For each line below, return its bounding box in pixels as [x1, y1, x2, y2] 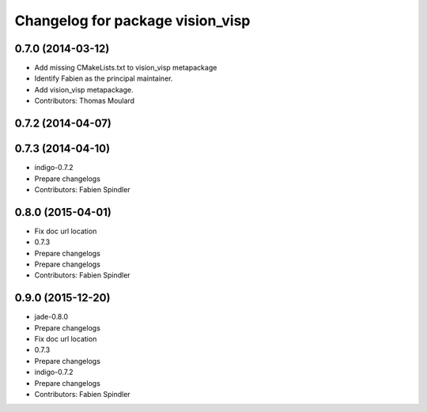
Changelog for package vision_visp [14, 12, 251, 29]
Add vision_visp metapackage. [34, 85, 134, 94]
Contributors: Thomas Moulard [34, 96, 134, 106]
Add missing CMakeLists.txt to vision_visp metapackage [34, 63, 217, 73]
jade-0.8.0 [34, 312, 69, 322]
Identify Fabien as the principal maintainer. [34, 74, 173, 83]
